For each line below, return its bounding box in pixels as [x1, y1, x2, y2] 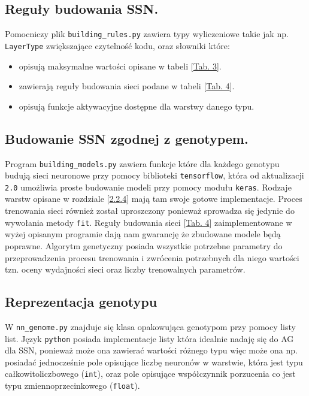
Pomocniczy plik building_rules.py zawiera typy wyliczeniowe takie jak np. [5, 28, 289, 40]
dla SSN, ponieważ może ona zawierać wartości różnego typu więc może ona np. [5, 344, 298, 356]
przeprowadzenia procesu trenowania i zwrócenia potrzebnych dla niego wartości [5, 251, 299, 264]
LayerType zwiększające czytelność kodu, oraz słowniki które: [5, 39, 230, 52]
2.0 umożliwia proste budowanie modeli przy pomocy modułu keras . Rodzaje [5, 180, 292, 193]
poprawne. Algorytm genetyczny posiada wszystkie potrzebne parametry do [5, 239, 283, 252]
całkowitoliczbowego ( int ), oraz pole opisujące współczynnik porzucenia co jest [5, 367, 296, 380]
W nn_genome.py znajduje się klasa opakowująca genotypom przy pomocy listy [5, 320, 296, 332]
